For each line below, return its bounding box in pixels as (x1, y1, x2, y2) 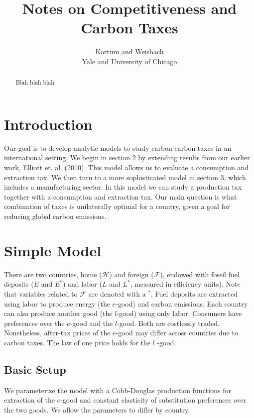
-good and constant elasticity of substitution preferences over (60, 395, 247, 405)
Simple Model (4, 240, 102, 260)
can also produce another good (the (4, 308, 113, 318)
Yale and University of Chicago (82, 56, 177, 66)
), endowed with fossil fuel (160, 269, 240, 279)
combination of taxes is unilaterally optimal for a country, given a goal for (4, 201, 230, 211)
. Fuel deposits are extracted (151, 288, 238, 299)
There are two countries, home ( (4, 269, 102, 279)
